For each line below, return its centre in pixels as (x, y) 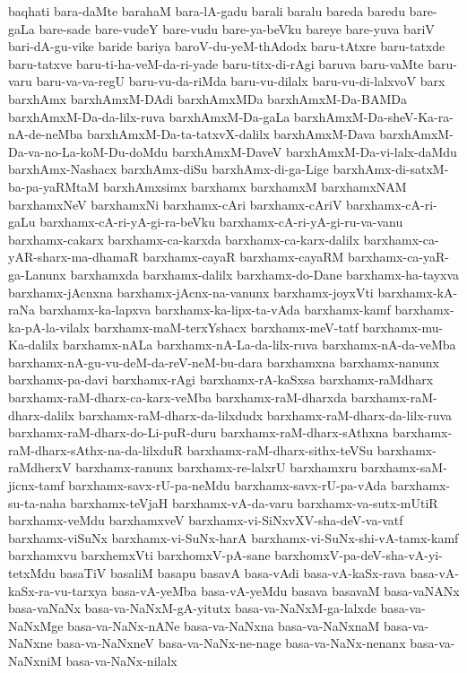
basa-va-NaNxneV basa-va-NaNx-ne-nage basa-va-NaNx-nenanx (231, 643)
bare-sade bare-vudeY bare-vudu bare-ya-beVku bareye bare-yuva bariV (237, 28)
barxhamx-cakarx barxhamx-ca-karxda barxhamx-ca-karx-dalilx (184, 239)
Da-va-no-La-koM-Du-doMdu (88, 151)
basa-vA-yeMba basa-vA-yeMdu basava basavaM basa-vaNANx (285, 590)
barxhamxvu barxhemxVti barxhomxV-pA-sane (139, 555)
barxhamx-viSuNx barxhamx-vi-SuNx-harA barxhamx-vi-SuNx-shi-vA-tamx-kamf (233, 537)
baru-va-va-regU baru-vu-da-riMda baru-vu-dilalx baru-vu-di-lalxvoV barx (241, 81)
